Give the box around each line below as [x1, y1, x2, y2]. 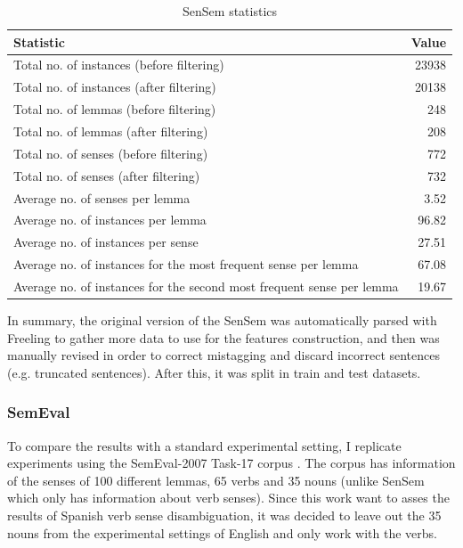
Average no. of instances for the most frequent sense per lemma [13, 255, 359, 274]
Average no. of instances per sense [13, 233, 199, 251]
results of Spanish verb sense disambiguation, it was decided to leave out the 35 [7, 505, 442, 524]
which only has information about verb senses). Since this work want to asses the [7, 488, 450, 507]
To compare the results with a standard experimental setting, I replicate [7, 436, 402, 454]
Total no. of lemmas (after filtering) [13, 121, 208, 140]
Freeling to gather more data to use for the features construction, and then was [7, 328, 440, 347]
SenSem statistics [183, 2, 278, 20]
